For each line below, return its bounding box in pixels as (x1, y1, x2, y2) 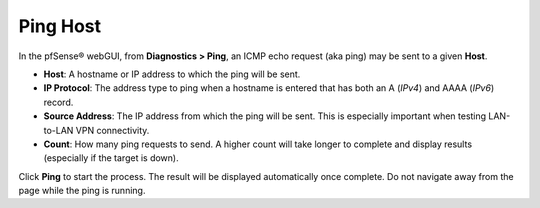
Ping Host (18, 15, 102, 37)
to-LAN (43, 124, 74, 136)
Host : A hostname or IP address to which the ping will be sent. (43, 68, 301, 80)
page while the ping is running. (18, 185, 146, 197)
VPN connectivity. (75, 124, 150, 136)
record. (43, 96, 74, 108)
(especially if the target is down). (43, 152, 179, 164)
